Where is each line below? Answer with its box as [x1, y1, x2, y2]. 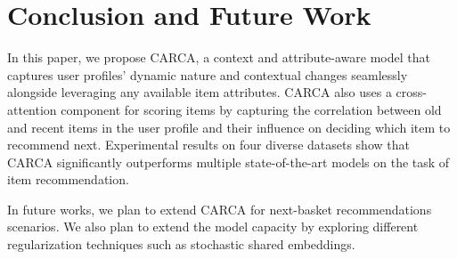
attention [7, 100, 57, 118]
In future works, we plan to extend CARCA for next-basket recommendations [7, 199, 432, 218]
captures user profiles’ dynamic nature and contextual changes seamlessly [7, 65, 408, 84]
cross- [396, 83, 427, 101]
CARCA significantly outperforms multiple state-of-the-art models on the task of [7, 152, 450, 171]
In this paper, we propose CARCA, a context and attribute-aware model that [7, 48, 430, 67]
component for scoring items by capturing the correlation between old [61, 100, 442, 118]
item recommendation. [7, 170, 129, 189]
